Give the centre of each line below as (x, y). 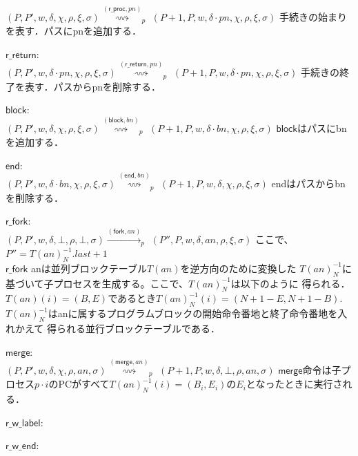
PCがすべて (84, 384)
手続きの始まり (314, 16)
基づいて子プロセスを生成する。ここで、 (97, 283)
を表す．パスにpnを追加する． (74, 31)
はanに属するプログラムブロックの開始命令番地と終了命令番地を (193, 313)
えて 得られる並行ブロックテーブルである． (122, 328)
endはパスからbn (308, 183)
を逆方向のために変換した (238, 268)
